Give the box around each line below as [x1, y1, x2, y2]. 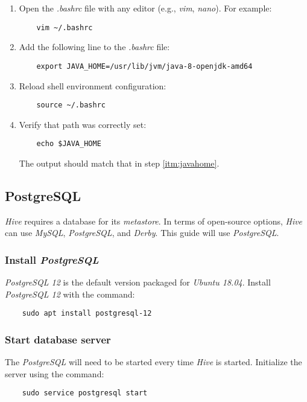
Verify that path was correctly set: [19, 118, 147, 130]
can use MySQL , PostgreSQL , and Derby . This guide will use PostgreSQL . [5, 226, 279, 239]
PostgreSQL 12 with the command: [5, 287, 135, 300]
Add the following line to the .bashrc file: [19, 40, 170, 53]
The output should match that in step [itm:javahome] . [19, 157, 220, 169]
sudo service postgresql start [22, 389, 148, 398]
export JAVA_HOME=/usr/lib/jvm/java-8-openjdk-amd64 [36, 62, 253, 71]
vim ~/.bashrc [36, 23, 93, 32]
